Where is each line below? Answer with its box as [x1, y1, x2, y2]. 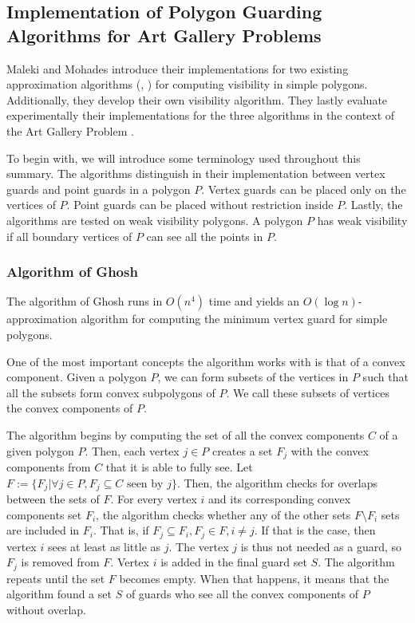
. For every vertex [110, 491, 197, 507]
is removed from [21, 554, 100, 570]
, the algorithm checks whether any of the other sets [96, 506, 351, 522]
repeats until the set [6, 570, 105, 586]
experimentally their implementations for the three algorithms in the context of [6, 107, 395, 124]
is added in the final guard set [160, 554, 307, 570]
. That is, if [93, 522, 149, 538]
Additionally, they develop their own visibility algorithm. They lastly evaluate [6, 91, 388, 108]
